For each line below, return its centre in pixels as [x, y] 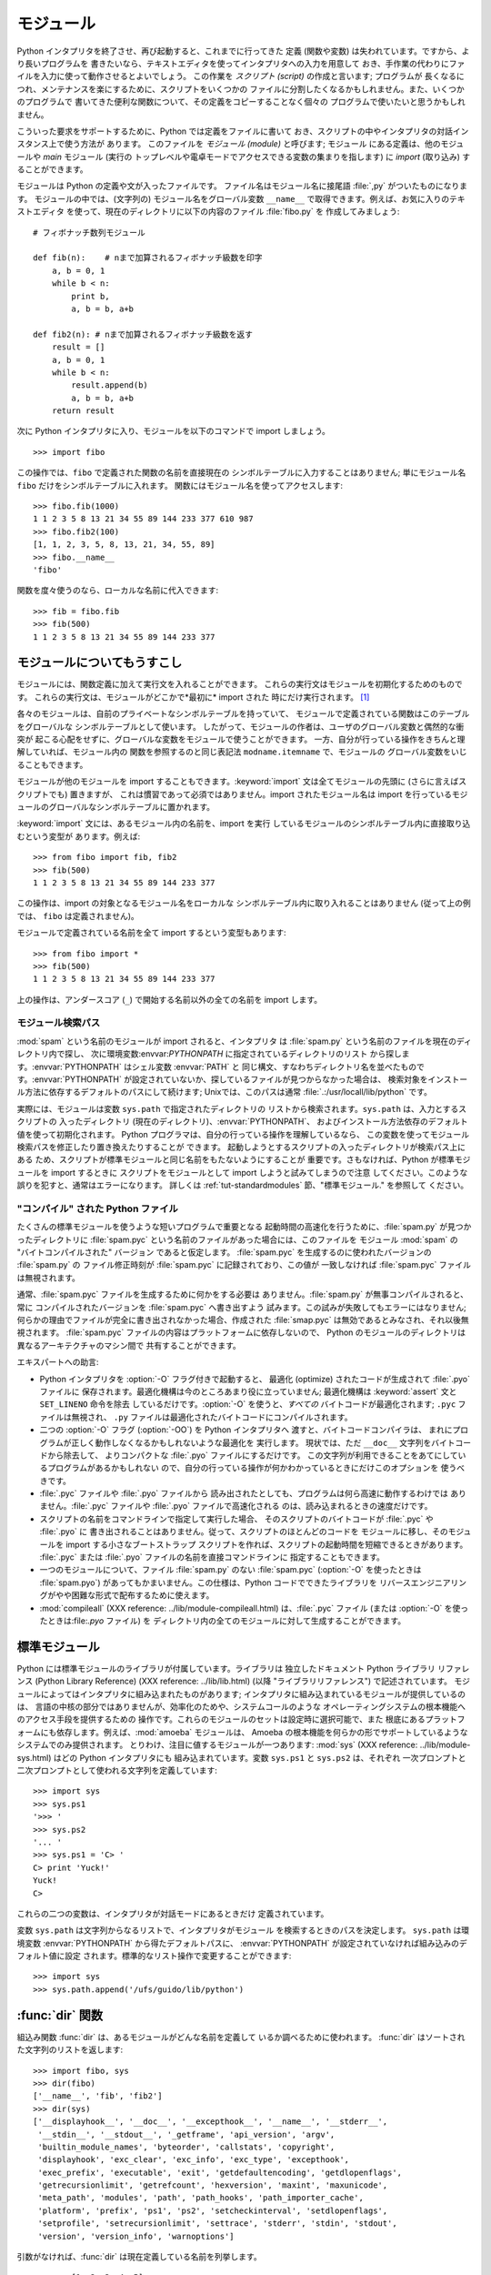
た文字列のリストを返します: [70, 2050]
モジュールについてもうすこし [100, 663]
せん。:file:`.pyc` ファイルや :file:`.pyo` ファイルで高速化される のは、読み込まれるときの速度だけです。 [240, 1506]
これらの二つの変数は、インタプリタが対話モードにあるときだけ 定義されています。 [173, 1913]
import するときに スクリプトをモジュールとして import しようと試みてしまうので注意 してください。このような [259, 1172]
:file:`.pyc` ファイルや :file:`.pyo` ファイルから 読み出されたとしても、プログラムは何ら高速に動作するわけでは [244, 1493]
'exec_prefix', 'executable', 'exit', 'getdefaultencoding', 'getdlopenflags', [220, 2172]
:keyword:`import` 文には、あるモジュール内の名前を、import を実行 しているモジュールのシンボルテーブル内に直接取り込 [244, 824]
